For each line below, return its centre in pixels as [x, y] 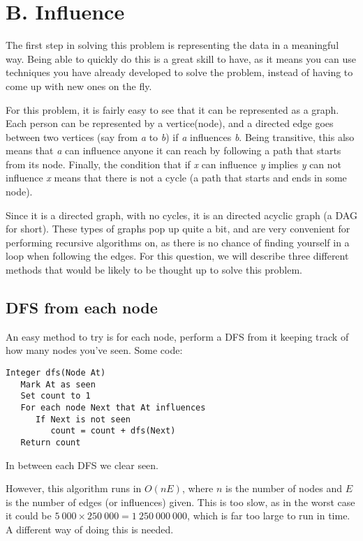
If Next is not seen [83, 419]
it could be [29, 516]
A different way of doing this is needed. [90, 529]
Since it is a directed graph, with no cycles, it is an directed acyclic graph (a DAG [181, 215]
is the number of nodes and [284, 488]
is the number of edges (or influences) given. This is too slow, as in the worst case [180, 502]
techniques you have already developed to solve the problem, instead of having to [179, 72]
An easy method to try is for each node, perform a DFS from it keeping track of [177, 336]
